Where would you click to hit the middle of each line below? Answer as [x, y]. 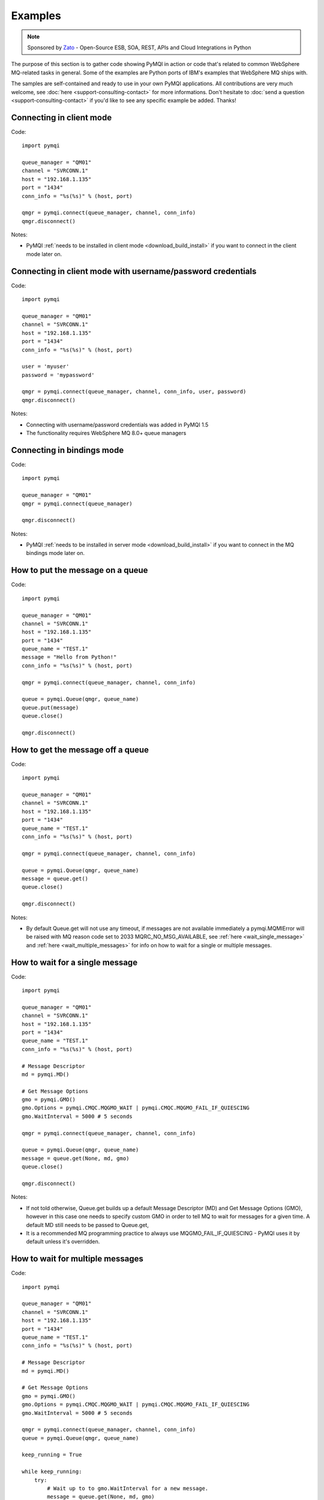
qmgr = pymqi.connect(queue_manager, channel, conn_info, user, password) [134, 392]
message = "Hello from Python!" [69, 657]
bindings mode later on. [55, 553]
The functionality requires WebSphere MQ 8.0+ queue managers [106, 433]
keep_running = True [52, 1455]
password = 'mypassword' [58, 375]
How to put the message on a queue [79, 570]
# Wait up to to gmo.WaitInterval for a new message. [128, 1489]
